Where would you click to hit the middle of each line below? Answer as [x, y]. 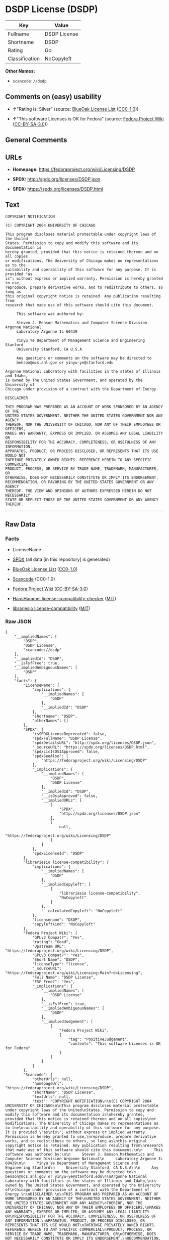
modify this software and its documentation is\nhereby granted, [75, 1114]
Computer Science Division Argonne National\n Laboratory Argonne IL [84, 1159]
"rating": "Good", [51, 942]
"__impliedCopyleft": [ [66, 884]
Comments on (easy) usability [53, 97]
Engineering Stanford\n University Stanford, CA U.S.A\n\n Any [82, 1167]
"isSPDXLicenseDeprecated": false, [69, 734]
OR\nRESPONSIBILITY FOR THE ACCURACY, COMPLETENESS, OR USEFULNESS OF [81, 1216]
